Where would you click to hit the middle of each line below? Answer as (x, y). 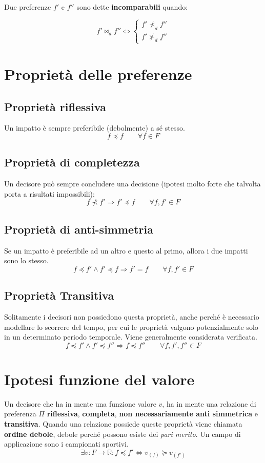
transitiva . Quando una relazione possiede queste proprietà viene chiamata (123, 424)
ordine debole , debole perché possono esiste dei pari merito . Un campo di (123, 434)
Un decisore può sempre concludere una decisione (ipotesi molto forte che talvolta (132, 184)
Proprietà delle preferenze (98, 73)
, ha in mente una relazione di (209, 403)
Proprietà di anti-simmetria (79, 229)
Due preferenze (28, 7)
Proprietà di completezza (72, 162)
